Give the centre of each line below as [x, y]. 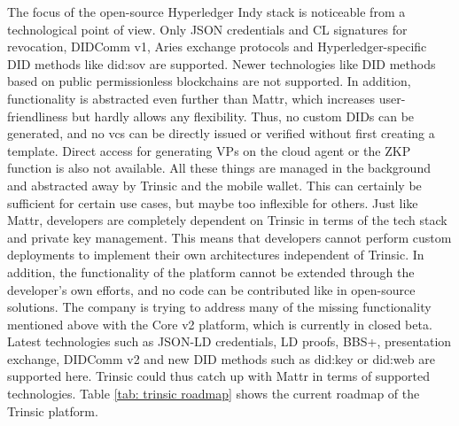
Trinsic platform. [53, 411]
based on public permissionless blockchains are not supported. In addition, [209, 81]
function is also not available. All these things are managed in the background [219, 168]
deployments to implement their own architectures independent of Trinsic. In [216, 255]
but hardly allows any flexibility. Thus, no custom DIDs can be [243, 116]
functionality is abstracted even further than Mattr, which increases [191, 98]
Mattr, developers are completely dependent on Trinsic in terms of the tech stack [227, 220]
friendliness [38, 116]
